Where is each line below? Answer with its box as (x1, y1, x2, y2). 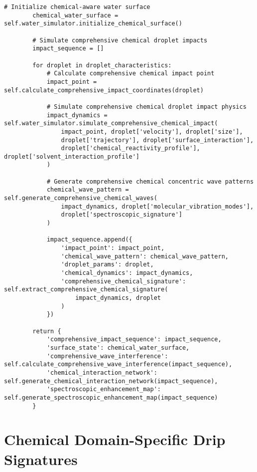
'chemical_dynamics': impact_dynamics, (61, 269, 193, 276)
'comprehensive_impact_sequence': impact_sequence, (46, 336, 222, 343)
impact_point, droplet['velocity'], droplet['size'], (61, 128, 243, 135)
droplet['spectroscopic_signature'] (61, 211, 182, 219)
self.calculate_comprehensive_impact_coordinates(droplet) (4, 86, 204, 94)
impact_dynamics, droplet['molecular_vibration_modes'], (61, 203, 254, 210)
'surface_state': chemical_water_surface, (46, 344, 190, 351)
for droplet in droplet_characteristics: (32, 61, 172, 69)
